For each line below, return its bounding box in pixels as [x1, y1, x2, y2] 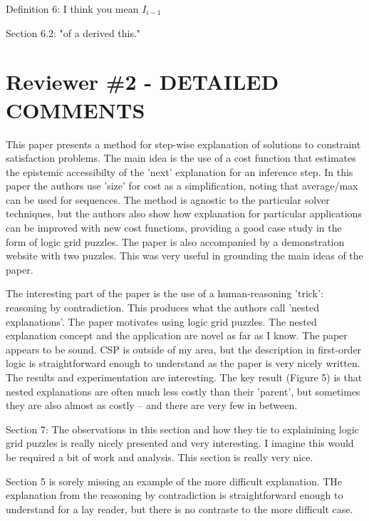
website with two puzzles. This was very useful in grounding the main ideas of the [6, 248, 363, 263]
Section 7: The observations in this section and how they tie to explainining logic [6, 421, 359, 436]
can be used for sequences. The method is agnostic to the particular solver [6, 192, 330, 207]
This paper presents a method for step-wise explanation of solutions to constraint [6, 136, 361, 151]
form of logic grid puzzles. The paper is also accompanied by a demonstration [6, 234, 345, 249]
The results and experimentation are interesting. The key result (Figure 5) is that [6, 370, 363, 384]
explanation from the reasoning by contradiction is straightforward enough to [6, 488, 343, 502]
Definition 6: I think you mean [6, 1, 139, 16]
